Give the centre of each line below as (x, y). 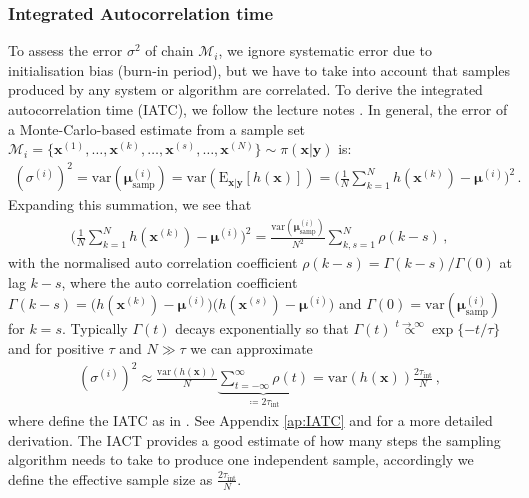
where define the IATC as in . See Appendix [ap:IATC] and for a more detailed (250, 420)
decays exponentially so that (262, 328)
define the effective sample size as (110, 478)
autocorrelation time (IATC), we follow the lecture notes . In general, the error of (258, 109)
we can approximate (251, 348)
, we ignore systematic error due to (325, 50)
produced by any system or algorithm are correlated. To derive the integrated (245, 89)
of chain (169, 50)
